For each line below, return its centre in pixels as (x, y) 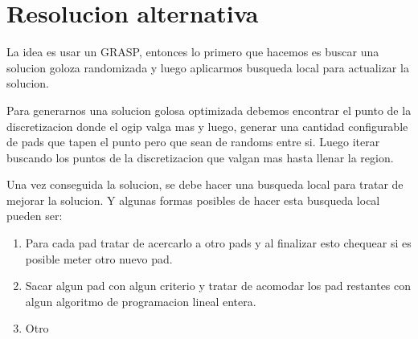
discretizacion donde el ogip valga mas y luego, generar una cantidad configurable (207, 126)
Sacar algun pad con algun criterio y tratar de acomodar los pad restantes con (218, 286)
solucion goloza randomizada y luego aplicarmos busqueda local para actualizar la (208, 67)
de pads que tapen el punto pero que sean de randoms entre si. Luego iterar (193, 142)
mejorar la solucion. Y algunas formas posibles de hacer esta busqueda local (193, 200)
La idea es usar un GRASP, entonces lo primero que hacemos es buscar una (193, 52)
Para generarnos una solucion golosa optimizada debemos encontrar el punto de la (209, 110)
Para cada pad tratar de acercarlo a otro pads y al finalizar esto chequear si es (218, 243)
